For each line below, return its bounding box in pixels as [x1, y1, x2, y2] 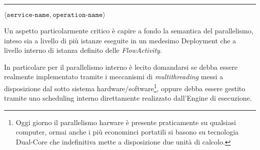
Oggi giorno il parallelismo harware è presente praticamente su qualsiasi [15, 117, 236, 127]
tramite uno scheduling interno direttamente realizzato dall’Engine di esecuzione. [4, 93, 252, 103]
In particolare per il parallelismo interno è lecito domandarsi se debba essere [4, 61, 237, 72]
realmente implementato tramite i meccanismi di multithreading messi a [4, 71, 223, 82]
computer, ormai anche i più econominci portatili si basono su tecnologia [15, 127, 239, 137]
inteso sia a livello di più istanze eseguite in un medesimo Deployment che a [4, 35, 236, 45]
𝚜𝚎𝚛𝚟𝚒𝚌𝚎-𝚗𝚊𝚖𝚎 [6, 11, 49, 18]
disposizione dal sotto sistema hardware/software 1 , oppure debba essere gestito [4, 81, 245, 93]
